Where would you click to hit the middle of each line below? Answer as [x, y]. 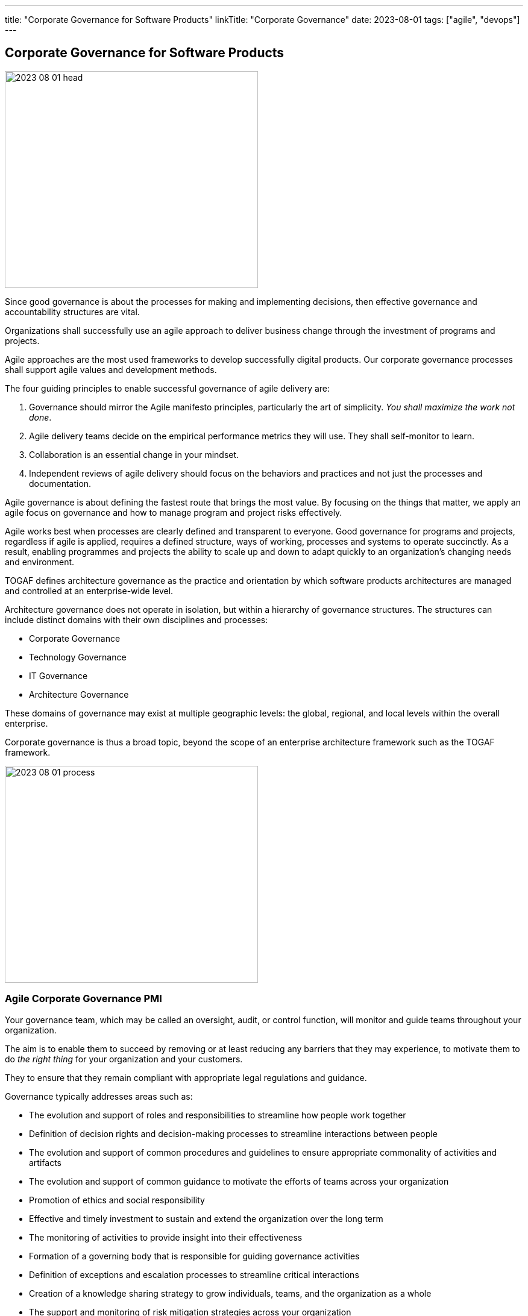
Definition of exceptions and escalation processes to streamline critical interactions [194, 1274]
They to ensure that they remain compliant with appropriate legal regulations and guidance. [186, 1077]
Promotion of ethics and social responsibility [117, 1200]
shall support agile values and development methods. [111, 369]
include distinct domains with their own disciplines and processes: [137, 619]
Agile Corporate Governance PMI [83, 999]
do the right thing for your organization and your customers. [124, 1059]
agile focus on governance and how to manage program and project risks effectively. [174, 512]
